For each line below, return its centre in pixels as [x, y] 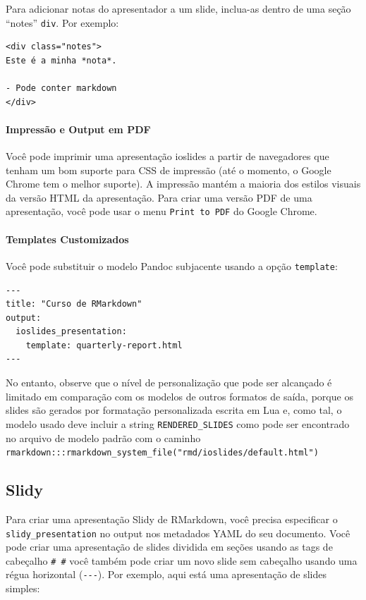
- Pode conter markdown [61, 88]
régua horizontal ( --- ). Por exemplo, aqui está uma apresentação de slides [166, 574]
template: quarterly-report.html [104, 345]
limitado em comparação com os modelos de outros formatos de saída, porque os [179, 396]
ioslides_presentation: [71, 332]
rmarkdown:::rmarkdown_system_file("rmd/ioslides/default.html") [162, 453]
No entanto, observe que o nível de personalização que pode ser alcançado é [169, 382]
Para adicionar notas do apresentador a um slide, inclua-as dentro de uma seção [178, 8]
